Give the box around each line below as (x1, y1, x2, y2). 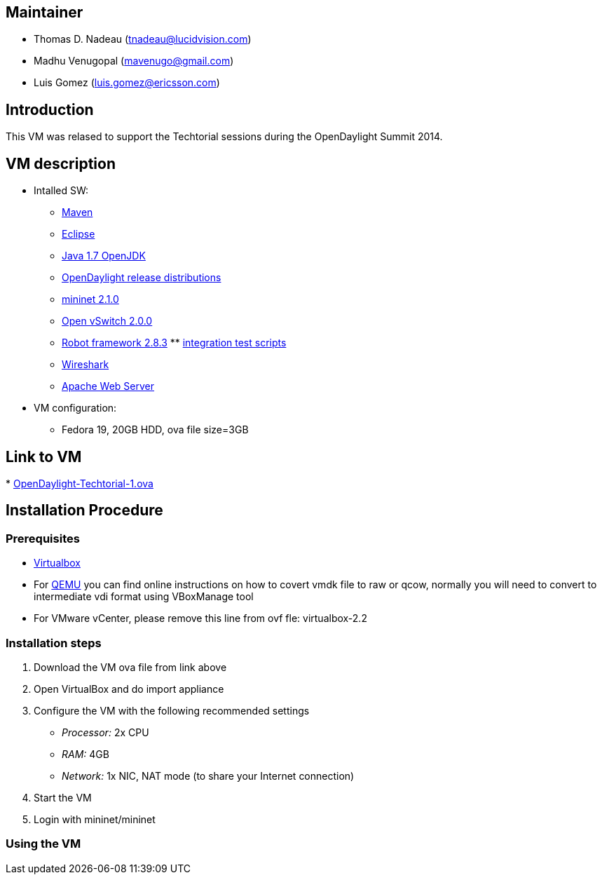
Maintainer (6, 4, 83, 21)
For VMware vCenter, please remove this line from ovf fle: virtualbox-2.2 (34, 612, 367, 625)
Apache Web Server (62, 380, 155, 393)
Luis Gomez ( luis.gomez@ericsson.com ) (34, 76, 220, 89)
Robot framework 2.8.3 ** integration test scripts (62, 337, 287, 349)
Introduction (6, 100, 94, 119)
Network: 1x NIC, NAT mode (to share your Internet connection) (62, 769, 355, 782)
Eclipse (62, 228, 95, 241)
